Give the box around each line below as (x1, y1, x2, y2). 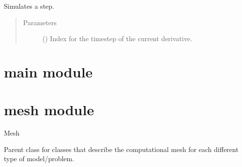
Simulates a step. (4, 1, 54, 11)
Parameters (23, 17, 57, 27)
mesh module (4, 100, 94, 120)
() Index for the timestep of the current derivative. (42, 33, 192, 44)
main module (4, 61, 93, 81)
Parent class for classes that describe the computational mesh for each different (4, 144, 239, 154)
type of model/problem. (4, 153, 75, 164)
